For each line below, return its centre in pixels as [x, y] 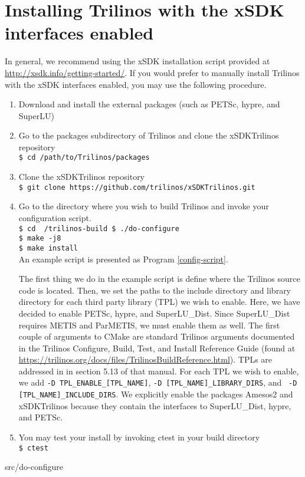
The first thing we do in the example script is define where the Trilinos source [159, 279]
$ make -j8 [40, 239]
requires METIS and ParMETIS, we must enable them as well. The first [149, 325]
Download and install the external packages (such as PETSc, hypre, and [149, 104]
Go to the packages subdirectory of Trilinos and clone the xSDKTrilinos [149, 135]
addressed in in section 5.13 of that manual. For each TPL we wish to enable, [159, 371]
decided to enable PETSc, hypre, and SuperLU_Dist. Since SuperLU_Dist [154, 313]
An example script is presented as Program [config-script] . [123, 259]
